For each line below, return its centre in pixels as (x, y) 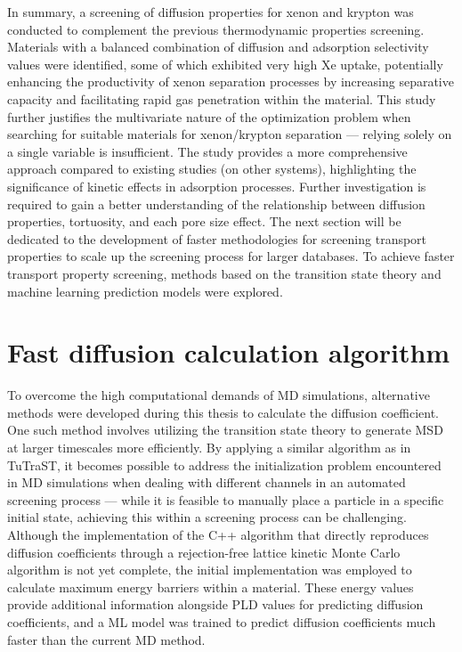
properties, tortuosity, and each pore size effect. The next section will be (204, 221)
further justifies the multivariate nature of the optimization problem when (209, 116)
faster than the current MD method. (106, 639)
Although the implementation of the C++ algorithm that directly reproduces (218, 534)
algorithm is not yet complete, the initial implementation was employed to (210, 570)
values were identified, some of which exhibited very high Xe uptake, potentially (225, 64)
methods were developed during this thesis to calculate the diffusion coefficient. (223, 412)
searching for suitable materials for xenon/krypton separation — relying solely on (230, 134)
